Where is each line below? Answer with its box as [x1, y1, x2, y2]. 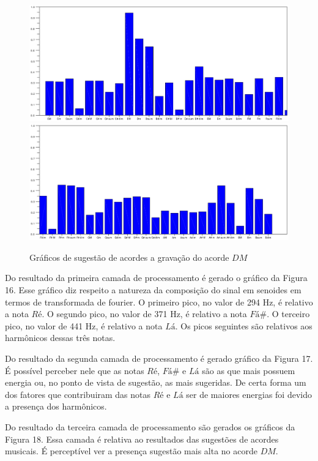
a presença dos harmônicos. [5, 400, 107, 413]
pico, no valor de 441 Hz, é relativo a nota [5, 319, 163, 332]
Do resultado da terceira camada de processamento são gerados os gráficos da [5, 420, 295, 433]
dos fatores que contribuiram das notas [5, 388, 151, 400]
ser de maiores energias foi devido [186, 388, 312, 400]
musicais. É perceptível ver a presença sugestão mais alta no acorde [5, 444, 257, 457]
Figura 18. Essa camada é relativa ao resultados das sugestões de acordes [5, 432, 279, 445]
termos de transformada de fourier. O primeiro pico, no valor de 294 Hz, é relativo [5, 295, 313, 308]
